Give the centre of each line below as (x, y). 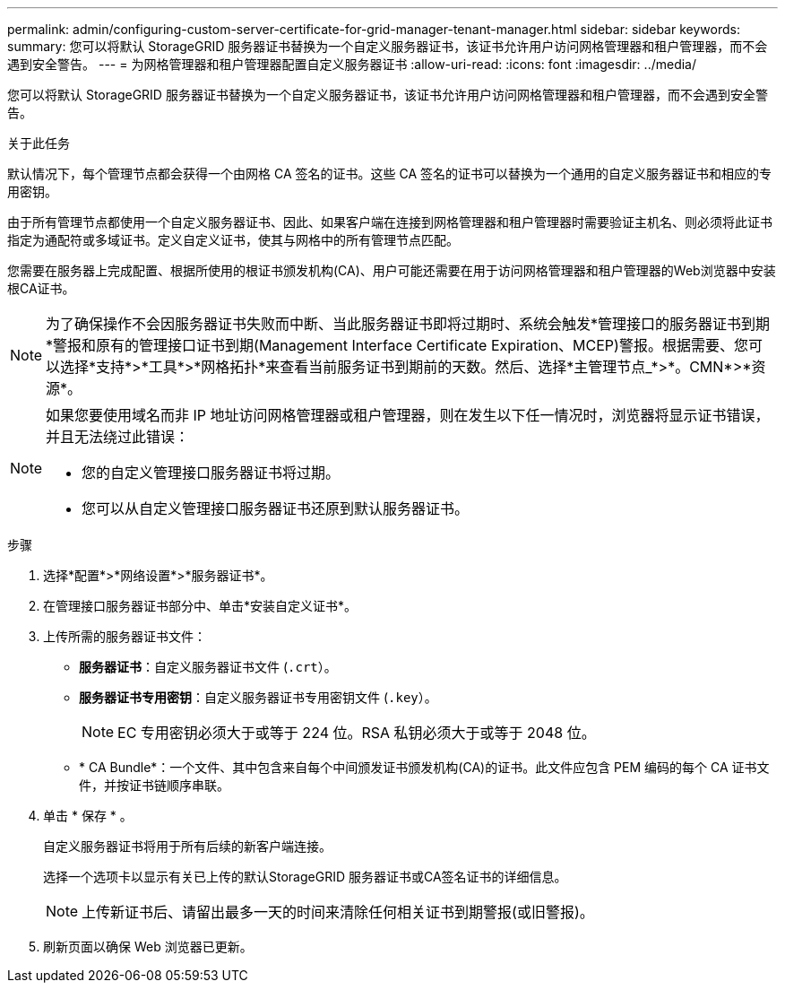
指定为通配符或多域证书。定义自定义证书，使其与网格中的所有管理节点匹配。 (233, 240)
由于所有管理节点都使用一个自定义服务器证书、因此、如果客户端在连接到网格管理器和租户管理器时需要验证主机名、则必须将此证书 (390, 222)
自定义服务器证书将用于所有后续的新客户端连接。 (187, 846)
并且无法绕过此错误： (118, 437)
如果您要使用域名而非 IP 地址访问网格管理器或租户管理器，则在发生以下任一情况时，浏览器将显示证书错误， (408, 415)
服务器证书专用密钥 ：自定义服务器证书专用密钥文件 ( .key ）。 (258, 697)
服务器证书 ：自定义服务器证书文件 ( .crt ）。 (208, 667)
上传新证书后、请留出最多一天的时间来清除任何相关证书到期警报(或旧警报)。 (338, 912)
